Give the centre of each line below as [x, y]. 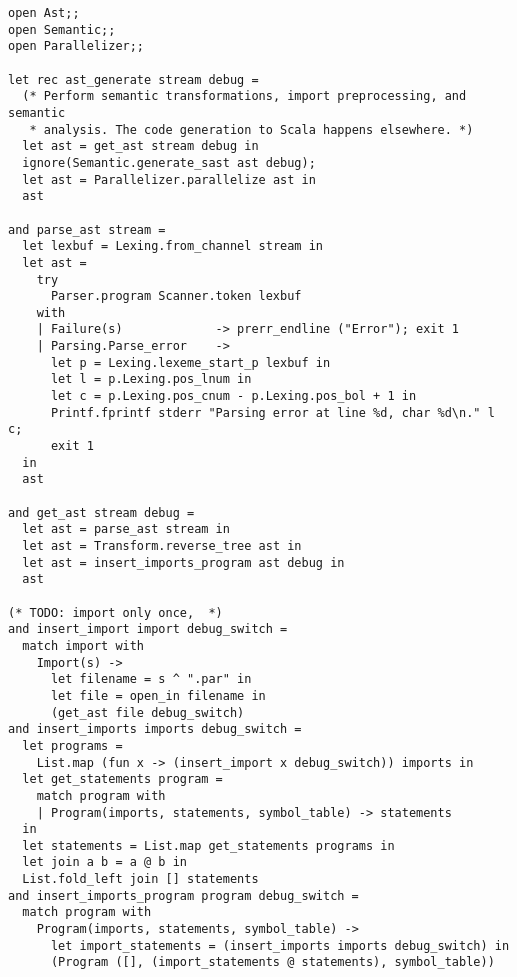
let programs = [72, 745]
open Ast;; [44, 13]
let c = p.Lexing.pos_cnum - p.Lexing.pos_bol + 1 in [233, 396]
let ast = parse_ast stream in [126, 529]
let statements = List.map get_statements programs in [208, 845]
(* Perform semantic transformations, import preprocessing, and [244, 96]
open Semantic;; [62, 29]
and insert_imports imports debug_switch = [155, 729]
